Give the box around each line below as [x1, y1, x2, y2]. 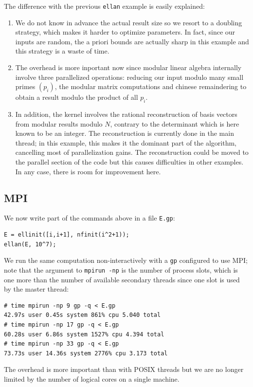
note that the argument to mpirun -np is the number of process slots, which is [4, 264, 238, 275]
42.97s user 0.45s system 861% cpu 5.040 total [4, 312, 161, 319]
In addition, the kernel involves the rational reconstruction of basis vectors [15, 109, 237, 119]
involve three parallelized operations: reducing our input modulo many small [15, 72, 244, 82]
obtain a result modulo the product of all [15, 92, 138, 102]
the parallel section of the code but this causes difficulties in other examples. [15, 156, 244, 166]
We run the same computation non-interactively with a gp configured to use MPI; [4, 255, 248, 265]
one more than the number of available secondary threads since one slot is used [4, 274, 240, 284]
